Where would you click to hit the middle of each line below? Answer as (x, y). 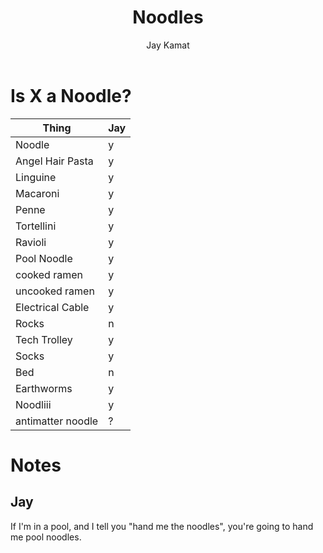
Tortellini (36, 226)
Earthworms (44, 388)
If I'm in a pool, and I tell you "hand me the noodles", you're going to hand (162, 526)
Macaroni (37, 193)
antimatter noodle (57, 421)
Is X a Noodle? (71, 95)
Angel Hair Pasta (54, 161)
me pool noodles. (46, 537)
